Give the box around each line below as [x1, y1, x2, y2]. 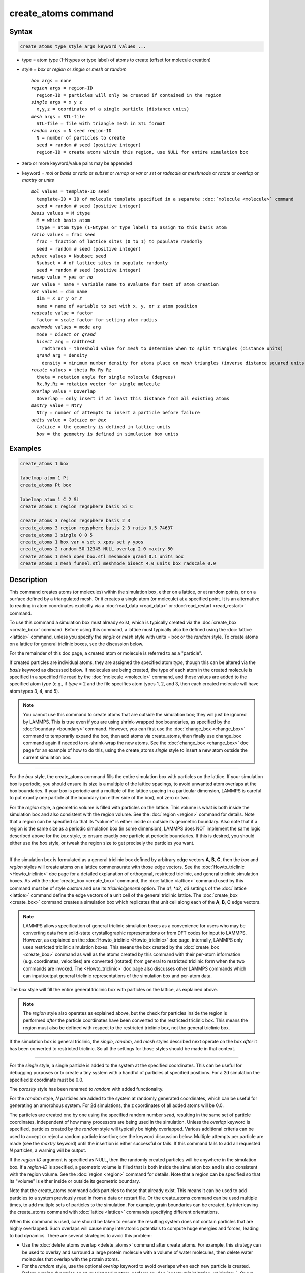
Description [9, 575, 48, 584]
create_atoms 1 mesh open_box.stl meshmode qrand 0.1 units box [20, 553, 184, 559]
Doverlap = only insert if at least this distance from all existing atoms [36, 395, 230, 401]
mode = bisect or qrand [36, 331, 96, 337]
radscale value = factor [31, 310, 93, 316]
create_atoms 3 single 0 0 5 [20, 532, 93, 538]
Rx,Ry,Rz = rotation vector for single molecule [36, 381, 160, 387]
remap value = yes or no [31, 274, 93, 280]
